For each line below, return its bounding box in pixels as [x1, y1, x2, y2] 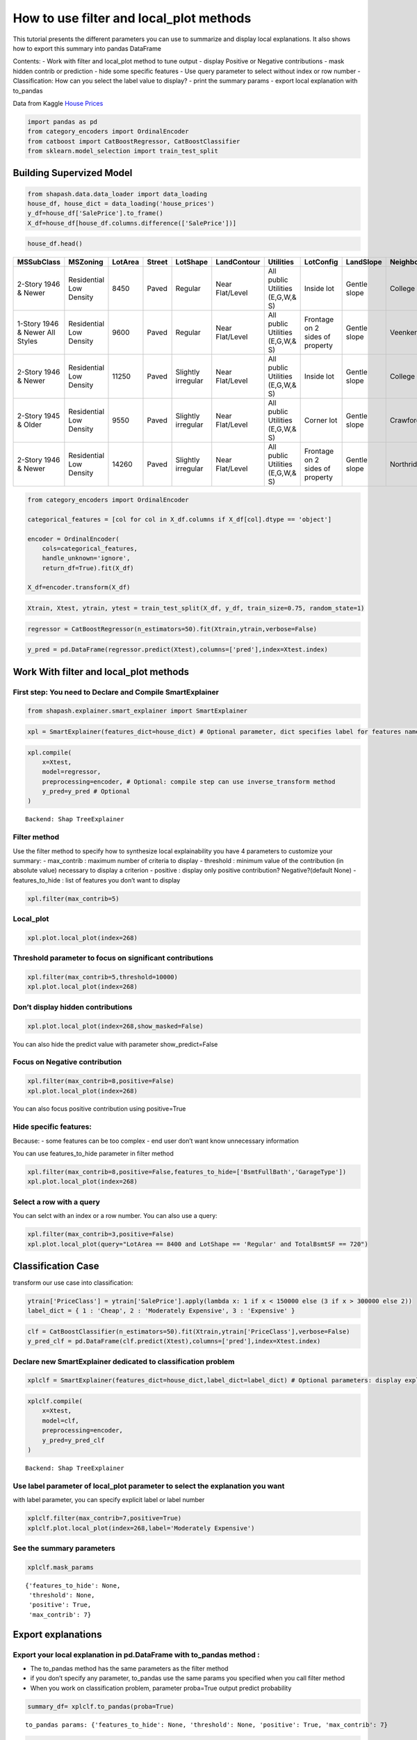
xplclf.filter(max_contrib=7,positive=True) [27, 1514, 182, 1522]
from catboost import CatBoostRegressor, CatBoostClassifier [27, 137, 240, 145]
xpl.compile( [27, 748, 72, 757]
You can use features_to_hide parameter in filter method [13, 1149, 174, 1158]
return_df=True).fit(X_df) [42, 564, 135, 572]
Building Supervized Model [13, 167, 133, 179]
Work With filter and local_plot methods [13, 665, 190, 678]
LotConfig [304, 258, 338, 267]
